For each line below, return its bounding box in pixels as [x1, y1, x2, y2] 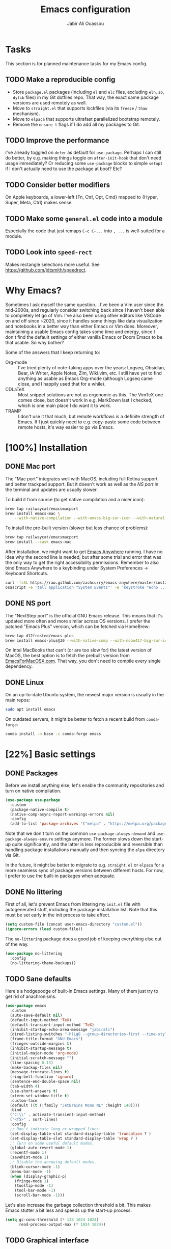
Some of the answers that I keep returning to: [5, 349, 100, 355]
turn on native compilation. [5, 788, 62, 794]
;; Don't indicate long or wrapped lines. [10, 1126, 101, 1131]
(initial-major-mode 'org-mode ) [10, 1050, 79, 1055]
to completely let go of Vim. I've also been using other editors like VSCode [5, 312, 161, 318]
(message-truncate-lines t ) [10, 1070, 70, 1075]
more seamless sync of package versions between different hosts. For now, [5, 867, 164, 874]
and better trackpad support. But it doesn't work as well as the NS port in [5, 481, 159, 487]
